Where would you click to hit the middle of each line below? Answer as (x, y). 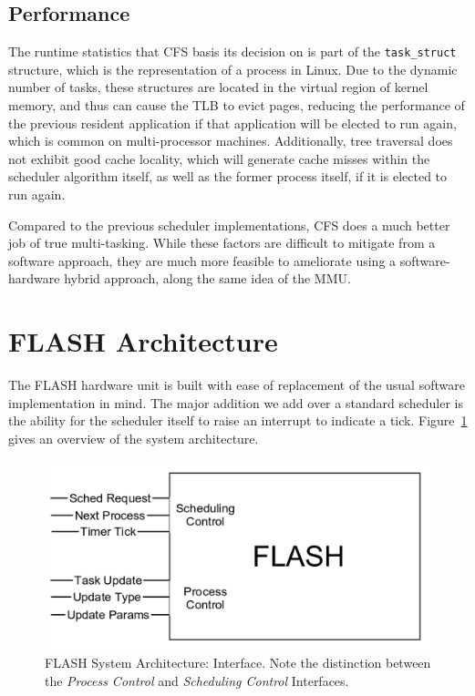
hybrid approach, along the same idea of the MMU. (207, 278)
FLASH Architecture (143, 341)
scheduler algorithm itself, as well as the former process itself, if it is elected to (228, 176)
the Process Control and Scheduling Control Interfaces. (197, 680)
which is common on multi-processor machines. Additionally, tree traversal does (231, 141)
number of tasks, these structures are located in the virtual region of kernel (218, 87)
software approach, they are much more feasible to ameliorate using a (202, 260)
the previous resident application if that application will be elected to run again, (232, 123)
